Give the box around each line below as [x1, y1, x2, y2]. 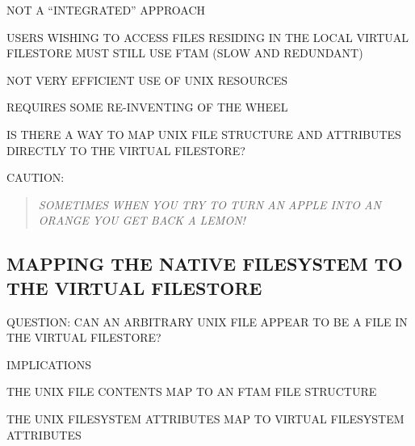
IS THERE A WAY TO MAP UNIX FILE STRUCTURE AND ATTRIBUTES [6, 125, 401, 142]
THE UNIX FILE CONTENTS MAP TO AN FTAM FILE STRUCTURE [6, 383, 377, 400]
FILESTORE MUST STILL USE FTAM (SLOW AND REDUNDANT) [6, 44, 363, 61]
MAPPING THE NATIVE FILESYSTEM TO [6, 251, 403, 276]
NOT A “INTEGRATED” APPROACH [6, 2, 206, 18]
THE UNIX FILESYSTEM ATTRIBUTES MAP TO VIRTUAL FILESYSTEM [6, 410, 405, 427]
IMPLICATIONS [6, 356, 92, 372]
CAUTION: [6, 169, 65, 186]
